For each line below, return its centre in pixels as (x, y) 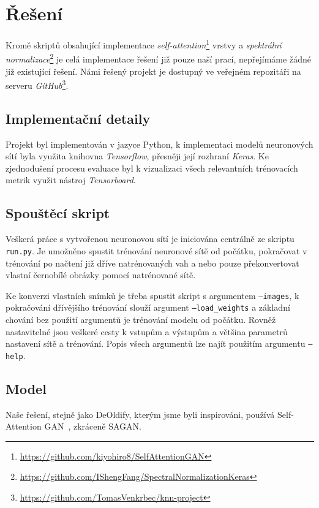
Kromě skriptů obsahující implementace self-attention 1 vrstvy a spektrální (144, 44)
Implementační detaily (78, 118)
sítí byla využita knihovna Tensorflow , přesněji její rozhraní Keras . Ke (137, 156)
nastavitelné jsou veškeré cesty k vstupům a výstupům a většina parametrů (147, 331)
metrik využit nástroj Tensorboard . (71, 180)
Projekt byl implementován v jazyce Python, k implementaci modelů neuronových (159, 144)
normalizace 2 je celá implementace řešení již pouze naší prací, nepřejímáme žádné (158, 58)
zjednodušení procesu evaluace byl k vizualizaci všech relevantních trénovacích (152, 168)
